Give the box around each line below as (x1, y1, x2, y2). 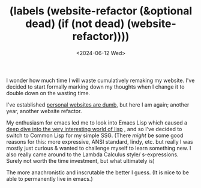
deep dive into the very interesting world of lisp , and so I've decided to (6, 125, 182, 132)
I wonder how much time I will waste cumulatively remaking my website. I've (6, 77, 195, 84)
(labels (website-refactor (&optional (9, 4, 193, 18)
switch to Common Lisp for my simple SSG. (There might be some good (6, 132, 184, 139)
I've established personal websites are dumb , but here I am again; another (6, 101, 190, 108)
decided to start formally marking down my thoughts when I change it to (6, 83, 185, 90)
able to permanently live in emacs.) (6, 175, 93, 182)
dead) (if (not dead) (25, 17, 125, 31)
